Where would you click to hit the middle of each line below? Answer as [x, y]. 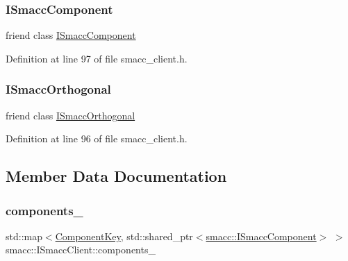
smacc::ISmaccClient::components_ [81, 250]
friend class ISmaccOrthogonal [71, 115]
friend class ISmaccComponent [71, 35]
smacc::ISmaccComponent [261, 236]
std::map [24, 236]
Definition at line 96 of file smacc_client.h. [97, 138]
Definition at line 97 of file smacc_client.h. [97, 58]
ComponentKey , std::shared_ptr [124, 236]
